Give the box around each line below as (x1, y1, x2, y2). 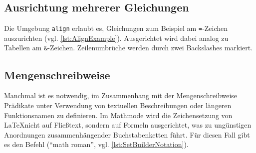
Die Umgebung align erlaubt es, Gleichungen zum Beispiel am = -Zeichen (4, 23, 228, 33)
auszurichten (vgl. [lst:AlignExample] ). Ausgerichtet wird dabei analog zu (4, 32, 229, 43)
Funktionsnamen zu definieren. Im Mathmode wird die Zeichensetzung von (4, 110, 233, 120)
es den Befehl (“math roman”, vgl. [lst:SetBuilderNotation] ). (4, 139, 189, 150)
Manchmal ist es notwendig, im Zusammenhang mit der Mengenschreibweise (4, 90, 238, 101)
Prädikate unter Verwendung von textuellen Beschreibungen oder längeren (4, 100, 232, 110)
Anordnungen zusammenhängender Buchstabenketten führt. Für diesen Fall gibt (4, 129, 250, 140)
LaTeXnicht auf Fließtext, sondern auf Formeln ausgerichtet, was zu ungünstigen (4, 120, 252, 130)
